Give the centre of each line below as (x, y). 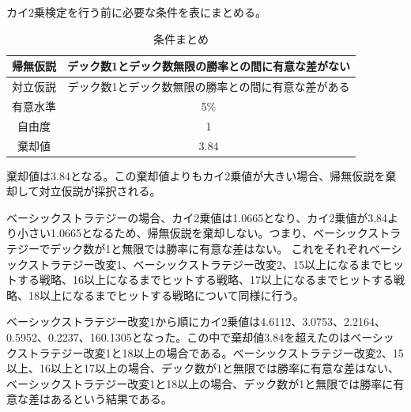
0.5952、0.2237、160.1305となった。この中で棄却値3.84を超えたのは (179, 337)
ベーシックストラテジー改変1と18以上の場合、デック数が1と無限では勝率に (200, 383)
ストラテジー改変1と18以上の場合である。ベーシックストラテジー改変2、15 (210, 352)
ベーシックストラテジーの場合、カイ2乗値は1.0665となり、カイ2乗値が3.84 (197, 217)
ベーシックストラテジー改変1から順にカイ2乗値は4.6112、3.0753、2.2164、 (196, 321)
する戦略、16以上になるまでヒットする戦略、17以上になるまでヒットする (205, 280)
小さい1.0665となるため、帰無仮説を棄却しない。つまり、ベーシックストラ (209, 233)
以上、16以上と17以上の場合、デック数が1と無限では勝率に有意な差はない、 (203, 368)
